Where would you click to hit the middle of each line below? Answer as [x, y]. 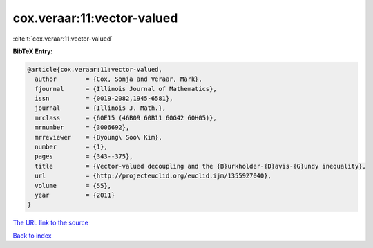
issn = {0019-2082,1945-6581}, [104, 99]
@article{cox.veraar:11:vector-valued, [95, 69]
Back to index [32, 236]
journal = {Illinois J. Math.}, [100, 108]
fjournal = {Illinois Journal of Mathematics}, [126, 89]
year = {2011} [75, 195]
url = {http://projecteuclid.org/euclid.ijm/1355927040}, [153, 176]
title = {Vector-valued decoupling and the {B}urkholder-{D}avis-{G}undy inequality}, [200, 166]
